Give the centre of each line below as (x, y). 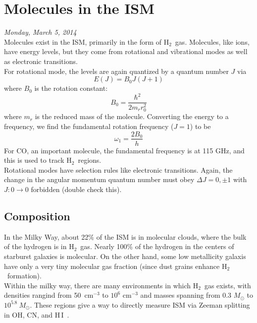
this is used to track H (38, 160)
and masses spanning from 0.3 (186, 295)
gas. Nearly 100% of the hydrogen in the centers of (157, 246)
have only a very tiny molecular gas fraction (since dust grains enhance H (116, 266)
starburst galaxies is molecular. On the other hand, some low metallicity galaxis (125, 256)
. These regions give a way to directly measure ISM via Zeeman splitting (140, 304)
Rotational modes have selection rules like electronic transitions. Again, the (118, 169)
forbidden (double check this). (76, 189)
